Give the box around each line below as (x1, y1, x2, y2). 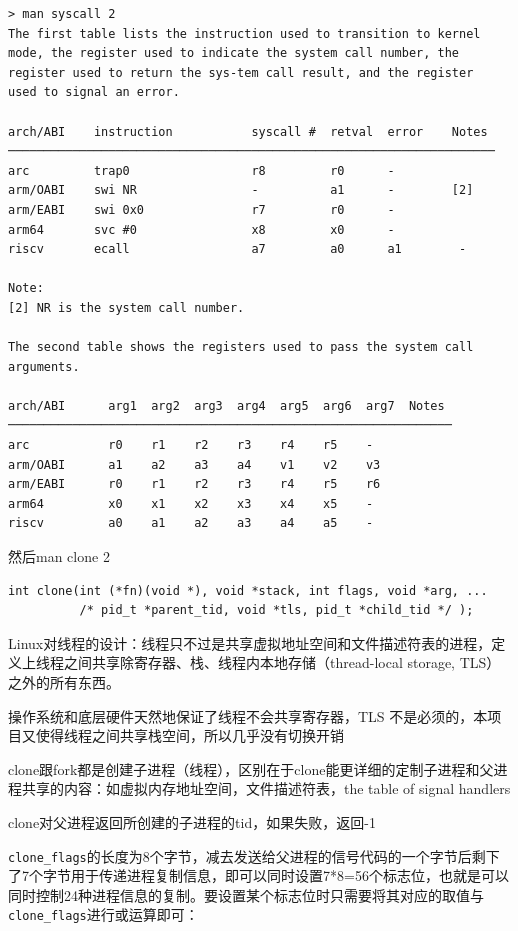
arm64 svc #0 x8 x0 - (8, 222, 395, 237)
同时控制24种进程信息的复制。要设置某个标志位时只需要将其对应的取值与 (8, 884, 484, 905)
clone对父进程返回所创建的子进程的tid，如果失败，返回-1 (8, 811, 376, 832)
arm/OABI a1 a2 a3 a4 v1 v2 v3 (8, 457, 381, 472)
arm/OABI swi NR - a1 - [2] (8, 183, 474, 198)
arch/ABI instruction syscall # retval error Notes (8, 124, 488, 139)
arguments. (8, 359, 80, 374)
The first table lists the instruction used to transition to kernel (8, 26, 481, 41)
